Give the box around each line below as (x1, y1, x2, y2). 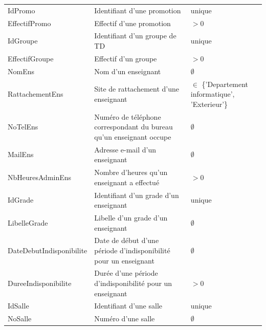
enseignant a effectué (94, 177, 160, 187)
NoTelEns (8, 121, 38, 132)
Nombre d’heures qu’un (94, 167, 168, 178)
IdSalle (8, 300, 29, 311)
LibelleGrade (8, 217, 48, 228)
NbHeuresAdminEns (8, 171, 72, 182)
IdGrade (8, 194, 34, 205)
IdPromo (8, 5, 35, 15)
